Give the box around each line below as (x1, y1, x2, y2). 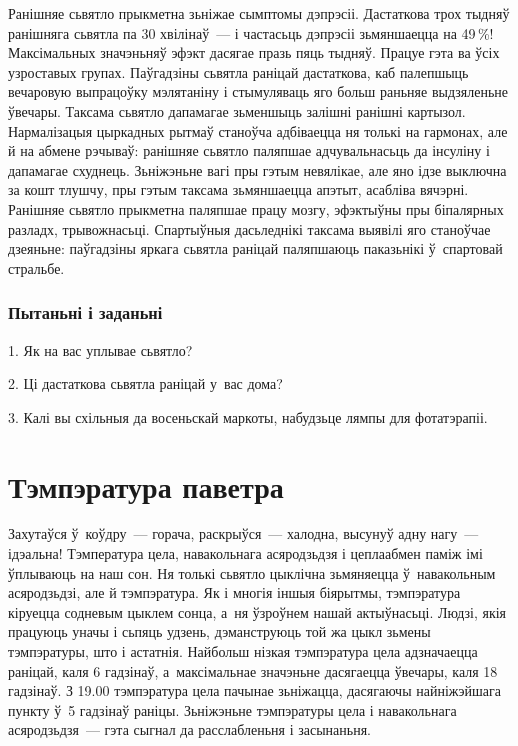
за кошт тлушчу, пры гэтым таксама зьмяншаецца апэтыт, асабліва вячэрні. (8, 179, 469, 200)
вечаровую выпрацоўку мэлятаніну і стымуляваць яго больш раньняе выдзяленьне (8, 81, 508, 102)
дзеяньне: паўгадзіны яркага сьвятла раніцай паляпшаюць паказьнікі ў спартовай (8, 238, 503, 259)
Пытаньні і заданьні (8, 300, 163, 325)
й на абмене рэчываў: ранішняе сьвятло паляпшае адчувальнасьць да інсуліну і (8, 140, 490, 161)
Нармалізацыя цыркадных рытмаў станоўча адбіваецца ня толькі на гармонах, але (8, 120, 508, 141)
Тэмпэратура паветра (8, 465, 284, 506)
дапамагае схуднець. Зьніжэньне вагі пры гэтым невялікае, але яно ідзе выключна (8, 159, 507, 180)
